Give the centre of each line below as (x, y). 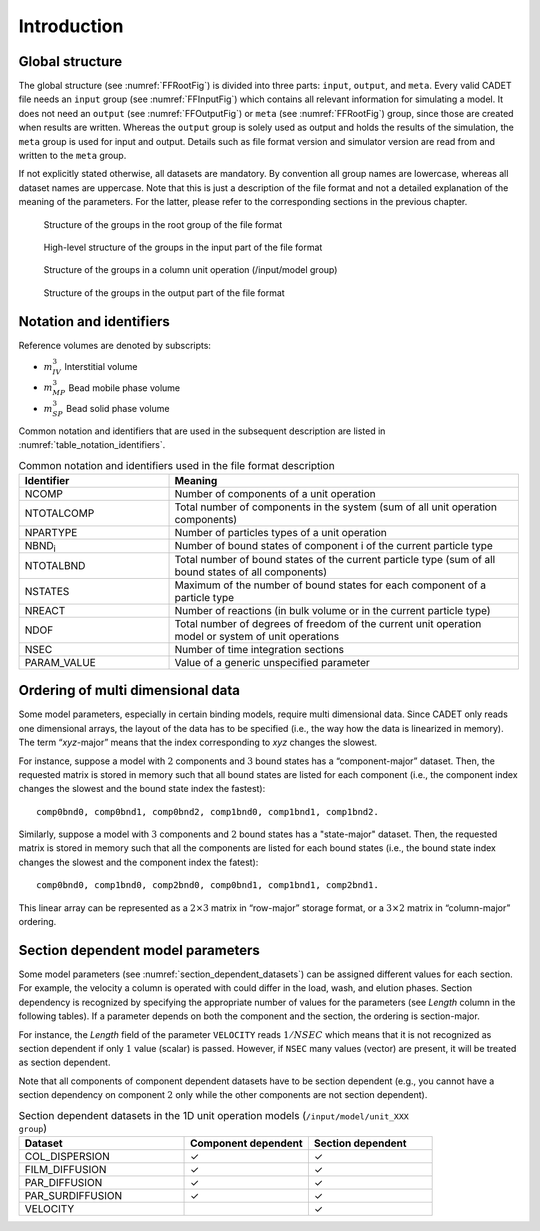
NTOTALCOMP (59, 513)
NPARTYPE (51, 532)
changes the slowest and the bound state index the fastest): (142, 789)
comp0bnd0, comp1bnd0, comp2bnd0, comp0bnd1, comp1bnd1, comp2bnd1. (207, 885)
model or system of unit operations (257, 636)
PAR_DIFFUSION (63, 1182)
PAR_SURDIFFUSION (73, 1195)
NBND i (40, 546)
